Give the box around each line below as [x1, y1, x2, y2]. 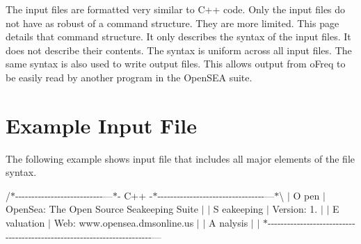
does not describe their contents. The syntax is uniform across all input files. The [6, 42, 352, 57]
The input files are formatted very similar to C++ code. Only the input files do [6, 2, 346, 16]
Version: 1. [272, 202, 318, 216]
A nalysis [208, 215, 248, 230]
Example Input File [6, 111, 197, 139]
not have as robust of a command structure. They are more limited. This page [6, 15, 339, 30]
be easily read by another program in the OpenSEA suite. [6, 70, 252, 84]
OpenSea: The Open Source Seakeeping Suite [6, 202, 198, 216]
